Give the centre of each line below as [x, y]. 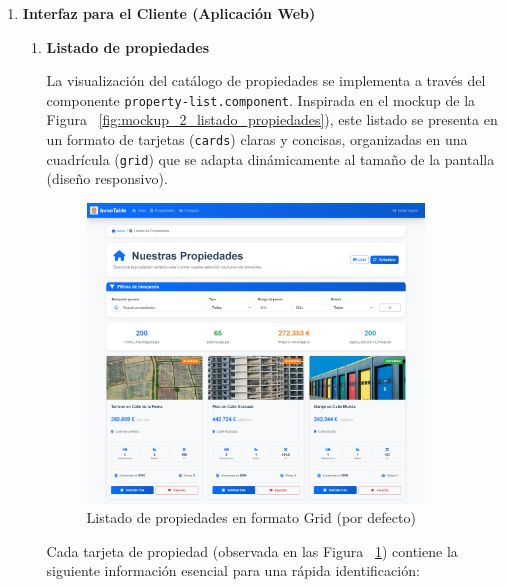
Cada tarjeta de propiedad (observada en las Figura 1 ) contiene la [252, 550]
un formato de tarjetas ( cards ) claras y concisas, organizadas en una [257, 139]
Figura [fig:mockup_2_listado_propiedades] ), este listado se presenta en [272, 119]
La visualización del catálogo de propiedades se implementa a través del [266, 80]
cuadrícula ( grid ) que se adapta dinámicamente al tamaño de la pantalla [270, 158]
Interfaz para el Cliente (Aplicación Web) [169, 13]
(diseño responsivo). [107, 178]
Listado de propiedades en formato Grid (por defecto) [251, 517]
